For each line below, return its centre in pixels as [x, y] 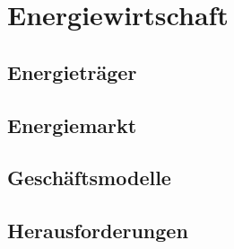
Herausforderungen [98, 231]
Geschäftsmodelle [89, 178]
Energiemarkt [72, 124]
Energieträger [72, 71]
